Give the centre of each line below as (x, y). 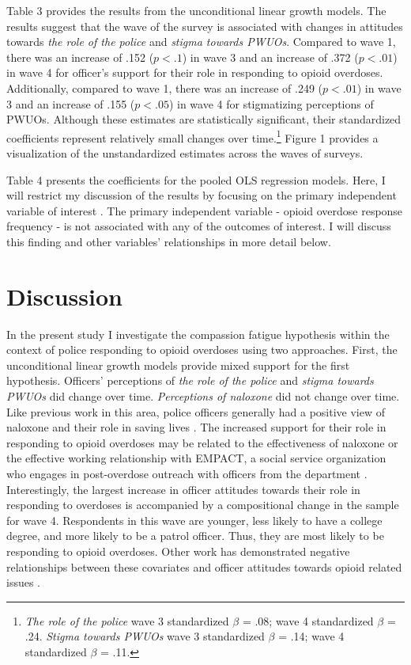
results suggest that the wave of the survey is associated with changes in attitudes (205, 26)
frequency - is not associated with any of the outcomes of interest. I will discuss (199, 226)
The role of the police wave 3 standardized (127, 620)
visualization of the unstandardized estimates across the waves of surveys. (185, 153)
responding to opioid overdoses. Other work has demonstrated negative (178, 551)
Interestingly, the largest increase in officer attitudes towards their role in (183, 489)
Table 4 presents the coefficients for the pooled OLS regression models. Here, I (196, 179)
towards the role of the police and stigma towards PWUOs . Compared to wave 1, (201, 42)
